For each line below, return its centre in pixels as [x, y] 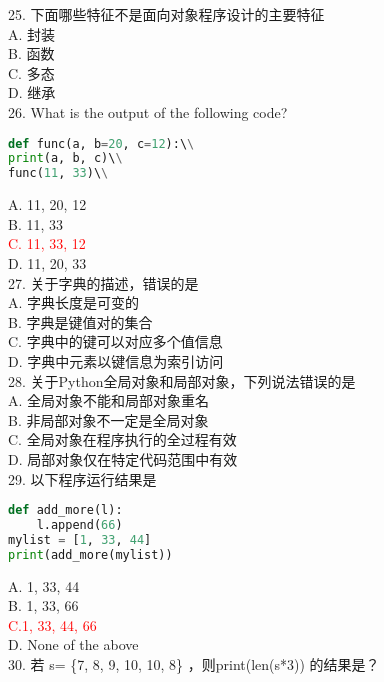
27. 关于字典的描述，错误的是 [103, 282]
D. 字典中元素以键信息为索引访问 [116, 360]
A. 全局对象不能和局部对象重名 [109, 400]
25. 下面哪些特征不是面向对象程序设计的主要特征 [166, 14]
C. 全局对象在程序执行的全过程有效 [122, 439]
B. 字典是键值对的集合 [80, 321]
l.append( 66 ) [79, 524]
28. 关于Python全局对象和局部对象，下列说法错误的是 [182, 380]
